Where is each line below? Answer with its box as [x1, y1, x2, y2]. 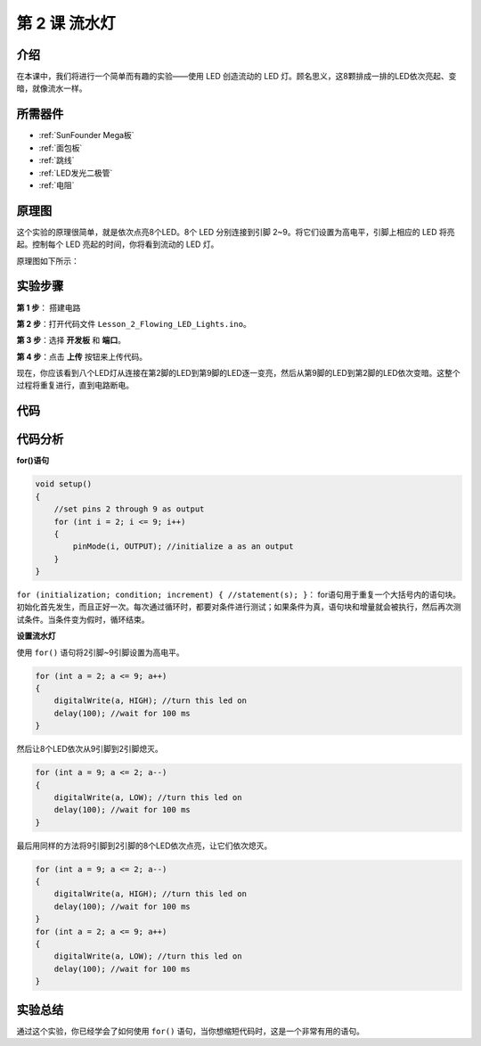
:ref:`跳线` [38, 155, 75, 166]
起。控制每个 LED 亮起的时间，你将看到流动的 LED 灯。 [16, 239, 219, 249]
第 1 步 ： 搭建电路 [16, 302, 81, 313]
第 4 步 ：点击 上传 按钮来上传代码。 [16, 351, 147, 362]
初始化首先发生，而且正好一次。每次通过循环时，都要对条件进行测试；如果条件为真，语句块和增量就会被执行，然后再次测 [16, 601, 461, 612]
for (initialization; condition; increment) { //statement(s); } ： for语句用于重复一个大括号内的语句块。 [16, 589, 461, 601]
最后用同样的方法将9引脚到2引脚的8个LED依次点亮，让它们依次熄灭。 [16, 840, 273, 851]
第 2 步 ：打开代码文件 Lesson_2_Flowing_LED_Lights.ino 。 [16, 318, 251, 329]
